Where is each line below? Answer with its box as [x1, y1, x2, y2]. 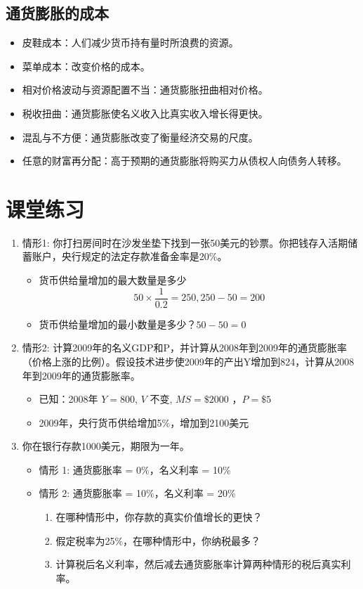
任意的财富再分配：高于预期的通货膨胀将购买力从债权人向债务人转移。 [22, 153, 347, 168]
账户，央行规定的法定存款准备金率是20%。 [32, 249, 227, 264]
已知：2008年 [39, 391, 98, 406]
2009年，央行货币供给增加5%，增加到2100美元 [39, 415, 249, 429]
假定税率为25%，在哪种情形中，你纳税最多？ [55, 533, 261, 548]
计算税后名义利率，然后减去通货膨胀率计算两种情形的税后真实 [55, 557, 341, 571]
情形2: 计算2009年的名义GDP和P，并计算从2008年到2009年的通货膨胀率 [22, 340, 348, 355]
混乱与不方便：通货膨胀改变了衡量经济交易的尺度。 [22, 129, 258, 144]
